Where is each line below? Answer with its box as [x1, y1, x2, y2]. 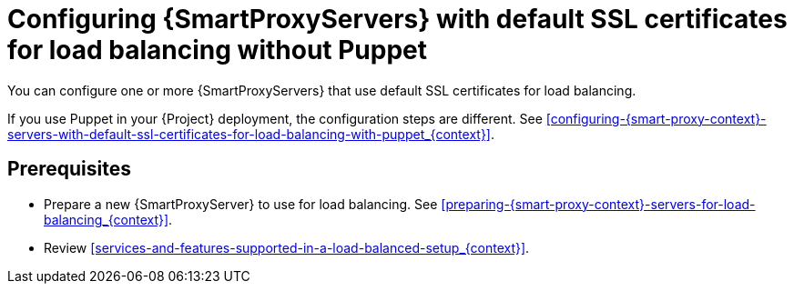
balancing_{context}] [44, 211, 169, 227]
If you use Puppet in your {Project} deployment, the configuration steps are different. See [7, 110, 543, 126]
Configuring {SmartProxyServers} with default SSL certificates [7, 4, 788, 35]
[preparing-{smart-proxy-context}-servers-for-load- [441, 196, 756, 212]
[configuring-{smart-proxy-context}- [545, 110, 767, 126]
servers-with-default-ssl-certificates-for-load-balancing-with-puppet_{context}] [7, 125, 491, 142]
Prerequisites [7, 157, 131, 181]
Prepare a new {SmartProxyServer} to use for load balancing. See [44, 196, 438, 212]
